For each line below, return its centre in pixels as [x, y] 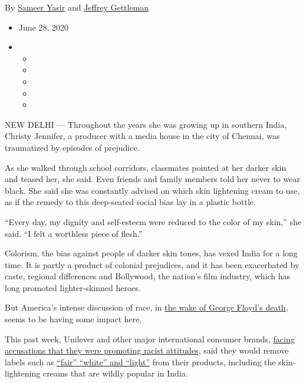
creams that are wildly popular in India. [115, 373]
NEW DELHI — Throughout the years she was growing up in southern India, [146, 124]
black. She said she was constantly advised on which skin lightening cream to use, [152, 190]
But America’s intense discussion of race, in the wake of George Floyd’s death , [147, 307]
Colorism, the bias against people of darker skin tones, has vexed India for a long [151, 253]
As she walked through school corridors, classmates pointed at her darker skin [146, 167]
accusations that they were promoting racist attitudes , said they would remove [147, 350]
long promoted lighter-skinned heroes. [73, 287]
